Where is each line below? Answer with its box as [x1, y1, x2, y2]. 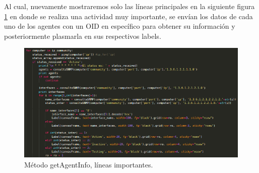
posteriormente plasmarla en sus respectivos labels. [4, 30, 161, 41]
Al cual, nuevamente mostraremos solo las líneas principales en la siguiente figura [4, 1, 255, 11]
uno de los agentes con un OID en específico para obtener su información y [4, 21, 235, 31]
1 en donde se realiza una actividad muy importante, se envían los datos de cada [4, 11, 253, 21]
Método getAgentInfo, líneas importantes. [24, 159, 153, 169]
